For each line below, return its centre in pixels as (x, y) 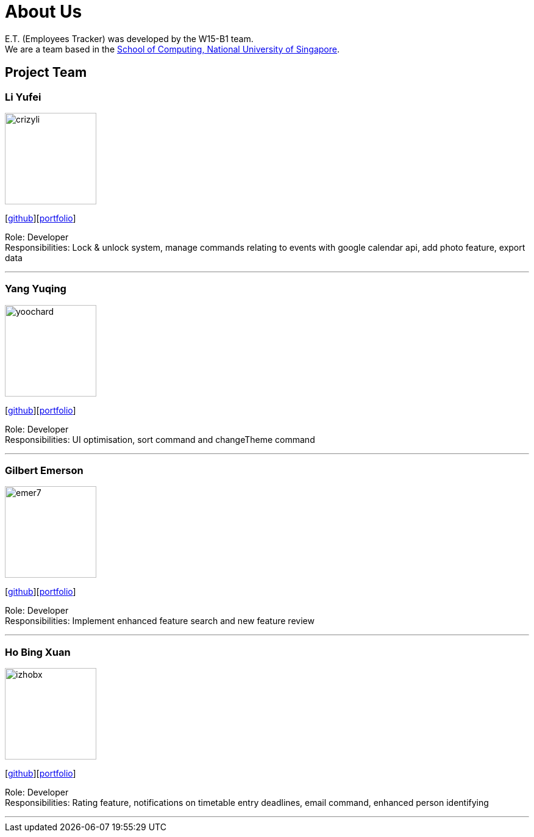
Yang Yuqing (36, 289)
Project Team (46, 73)
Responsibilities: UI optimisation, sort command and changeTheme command (160, 439)
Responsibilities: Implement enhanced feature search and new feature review (160, 621)
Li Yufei (23, 97)
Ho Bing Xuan (38, 652)
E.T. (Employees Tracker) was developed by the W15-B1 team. (129, 38)
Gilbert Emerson (44, 471)
